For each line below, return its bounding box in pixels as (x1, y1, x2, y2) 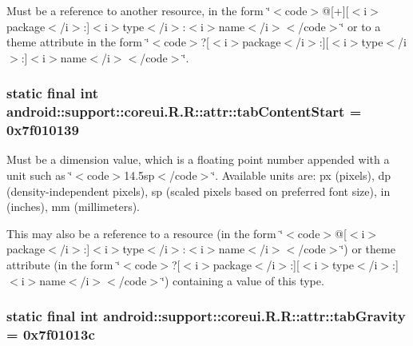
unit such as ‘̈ (6, 167, 73, 184)
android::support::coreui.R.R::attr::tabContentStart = (6, 101, 362, 121)
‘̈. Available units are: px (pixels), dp (212, 167, 391, 184)
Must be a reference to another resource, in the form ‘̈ (6, 2, 271, 18)
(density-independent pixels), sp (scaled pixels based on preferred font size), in (6, 182, 391, 199)
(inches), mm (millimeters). (6, 198, 141, 215)
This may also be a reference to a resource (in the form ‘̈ (6, 225, 284, 241)
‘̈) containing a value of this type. (161, 272, 324, 288)
